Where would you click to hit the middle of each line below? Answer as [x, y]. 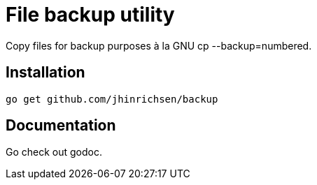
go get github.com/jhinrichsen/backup [112, 99]
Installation [45, 73]
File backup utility [90, 15]
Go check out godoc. [54, 152]
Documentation [61, 126]
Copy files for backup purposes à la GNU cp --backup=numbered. [159, 45]
